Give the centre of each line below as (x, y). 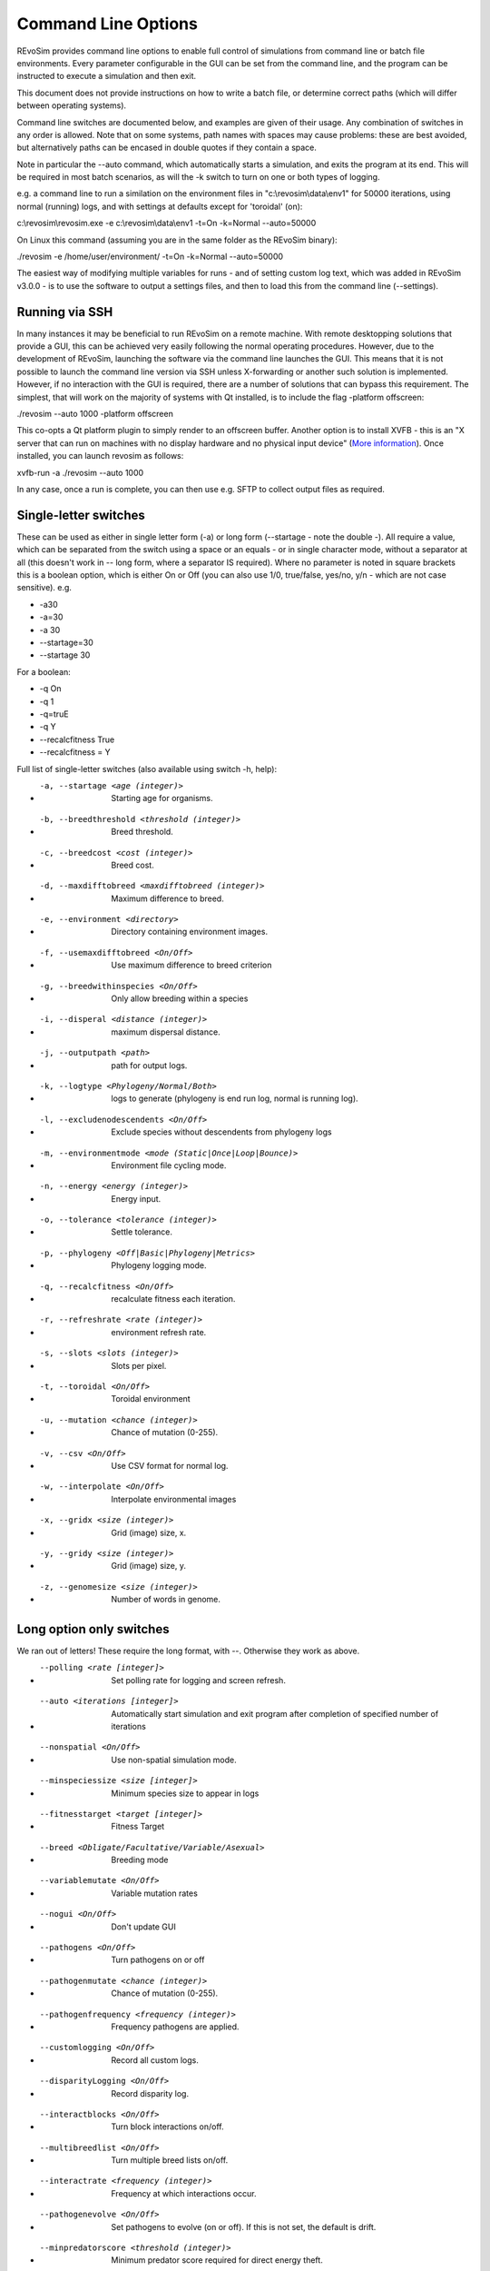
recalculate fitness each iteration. (173, 1299)
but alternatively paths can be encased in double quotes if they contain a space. (167, 148)
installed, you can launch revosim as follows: (100, 456)
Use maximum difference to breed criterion (191, 965)
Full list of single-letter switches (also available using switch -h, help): (147, 769)
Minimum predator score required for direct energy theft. (217, 2260)
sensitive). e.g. (44, 588)
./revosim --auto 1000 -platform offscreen (95, 414)
